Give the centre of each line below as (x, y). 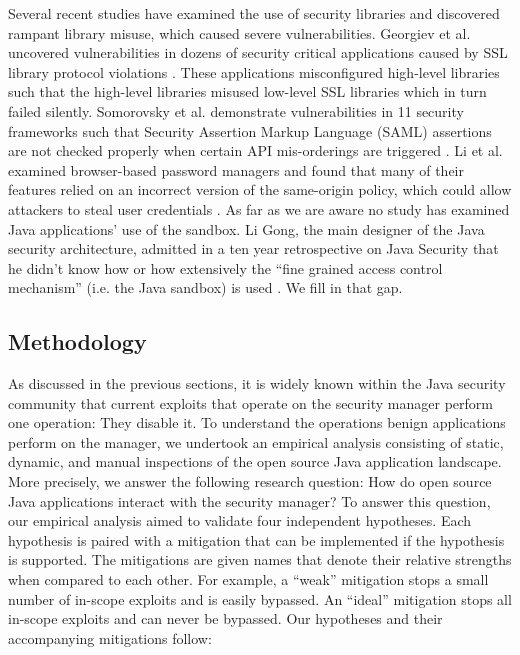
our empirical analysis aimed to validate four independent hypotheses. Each (240, 520)
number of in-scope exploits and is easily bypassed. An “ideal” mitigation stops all (260, 598)
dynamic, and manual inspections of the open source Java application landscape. (255, 461)
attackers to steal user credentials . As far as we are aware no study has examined (259, 208)
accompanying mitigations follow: (110, 637)
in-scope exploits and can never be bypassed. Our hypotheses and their (225, 618)
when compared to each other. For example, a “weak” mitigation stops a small (248, 579)
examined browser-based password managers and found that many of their (236, 169)
